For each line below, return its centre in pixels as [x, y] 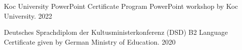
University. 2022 [28, 15]
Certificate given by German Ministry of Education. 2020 [90, 41]
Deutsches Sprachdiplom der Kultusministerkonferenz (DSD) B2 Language [116, 32]
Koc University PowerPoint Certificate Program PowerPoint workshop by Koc [121, 6]
